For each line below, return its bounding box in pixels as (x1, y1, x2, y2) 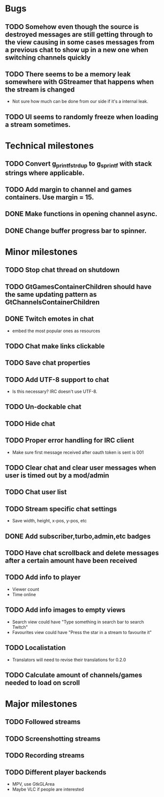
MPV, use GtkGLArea (12, 781, 55, 787)
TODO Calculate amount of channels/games (5, 670, 142, 679)
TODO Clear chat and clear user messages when (5, 464, 157, 472)
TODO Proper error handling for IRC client (5, 436, 135, 445)
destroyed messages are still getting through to (5, 30, 153, 38)
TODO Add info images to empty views (5, 606, 126, 614)
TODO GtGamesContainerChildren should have (5, 283, 152, 291)
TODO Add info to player (5, 573, 81, 581)
